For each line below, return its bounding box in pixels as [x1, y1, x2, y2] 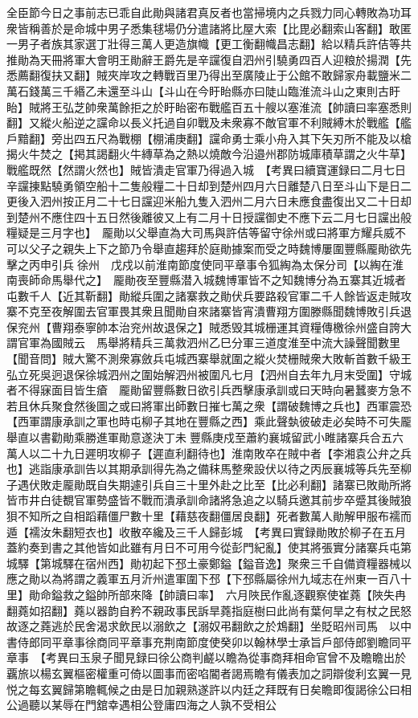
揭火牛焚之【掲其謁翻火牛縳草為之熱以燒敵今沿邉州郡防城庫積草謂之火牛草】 [6, 145, 412, 162]
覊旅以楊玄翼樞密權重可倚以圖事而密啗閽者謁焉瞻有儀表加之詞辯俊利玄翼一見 [6, 664, 412, 681]
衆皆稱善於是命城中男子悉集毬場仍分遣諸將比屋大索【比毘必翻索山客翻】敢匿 [6, 19, 412, 36]
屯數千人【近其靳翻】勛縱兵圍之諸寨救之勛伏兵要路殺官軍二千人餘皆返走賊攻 [6, 287, 412, 304]
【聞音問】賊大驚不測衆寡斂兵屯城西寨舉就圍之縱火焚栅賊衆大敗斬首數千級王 [6, 350, 412, 367]
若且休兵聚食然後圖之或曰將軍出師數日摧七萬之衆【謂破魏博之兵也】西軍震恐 [6, 397, 412, 414]
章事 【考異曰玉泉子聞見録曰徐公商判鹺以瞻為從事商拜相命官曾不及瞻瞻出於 [6, 649, 406, 666]
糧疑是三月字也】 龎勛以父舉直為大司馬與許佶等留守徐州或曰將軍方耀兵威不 [6, 224, 406, 241]
